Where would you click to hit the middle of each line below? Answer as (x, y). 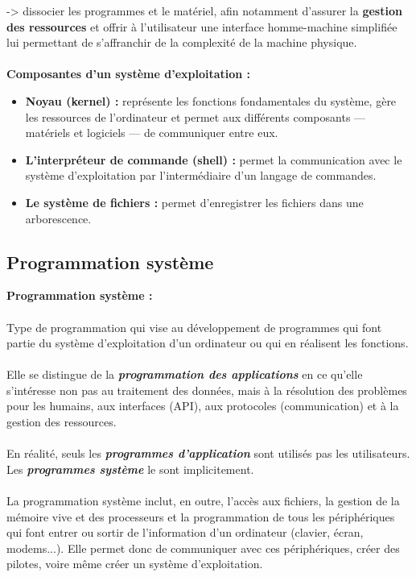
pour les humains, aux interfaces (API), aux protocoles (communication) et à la (203, 406)
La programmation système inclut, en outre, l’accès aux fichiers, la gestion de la (203, 501)
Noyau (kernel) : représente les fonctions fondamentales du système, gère (211, 100)
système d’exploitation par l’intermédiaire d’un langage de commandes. (201, 175)
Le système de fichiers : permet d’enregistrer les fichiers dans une (194, 202)
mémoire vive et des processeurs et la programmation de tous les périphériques (201, 516)
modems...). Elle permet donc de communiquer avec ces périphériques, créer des (203, 548)
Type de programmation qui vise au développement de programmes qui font (194, 327)
